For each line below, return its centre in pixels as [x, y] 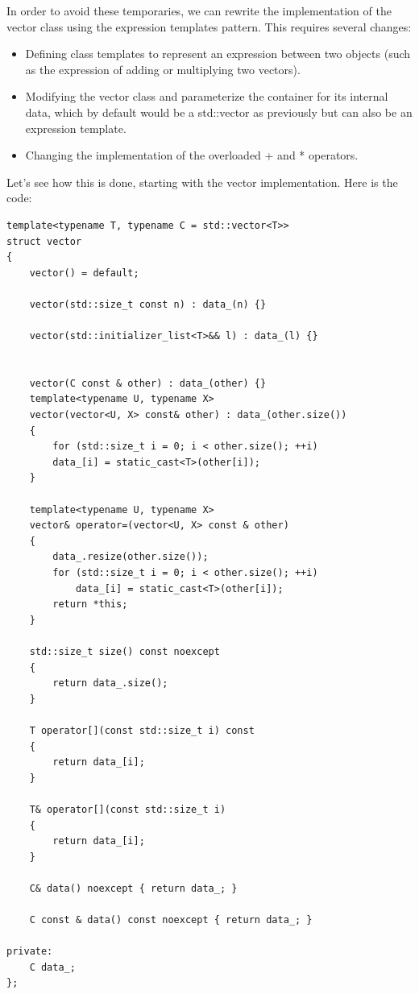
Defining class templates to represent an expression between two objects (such [218, 54]
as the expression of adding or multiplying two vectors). [163, 69]
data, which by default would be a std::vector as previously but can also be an [219, 112]
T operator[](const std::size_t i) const [142, 730]
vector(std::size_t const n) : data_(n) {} [148, 304]
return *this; [90, 605]
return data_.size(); [110, 683]
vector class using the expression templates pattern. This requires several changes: [209, 26]
